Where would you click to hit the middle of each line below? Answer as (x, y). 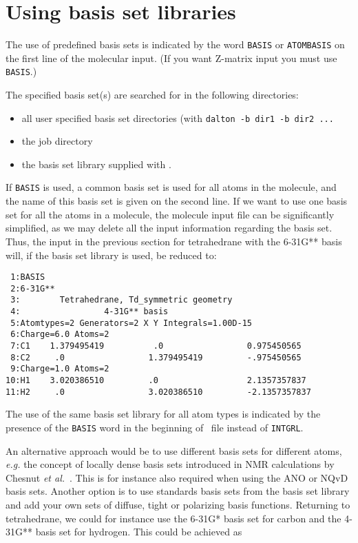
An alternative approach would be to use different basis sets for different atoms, (174, 450)
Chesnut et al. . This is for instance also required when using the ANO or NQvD (177, 477)
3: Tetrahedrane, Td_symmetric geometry (122, 300)
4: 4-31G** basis (89, 312)
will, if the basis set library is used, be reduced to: (111, 255)
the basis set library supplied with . (96, 164)
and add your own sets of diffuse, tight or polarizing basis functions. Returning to (178, 504)
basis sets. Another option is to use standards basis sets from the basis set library (178, 491)
